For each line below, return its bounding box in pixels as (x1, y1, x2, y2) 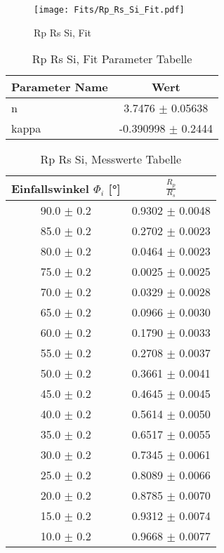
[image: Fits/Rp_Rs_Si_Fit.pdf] (34, 5, 185, 15)
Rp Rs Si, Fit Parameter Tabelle (32, 51, 192, 67)
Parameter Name (11, 79, 108, 95)
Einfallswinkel (11, 180, 89, 196)
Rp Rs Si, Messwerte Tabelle (40, 151, 182, 168)
